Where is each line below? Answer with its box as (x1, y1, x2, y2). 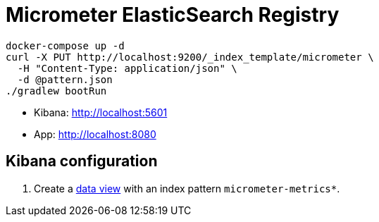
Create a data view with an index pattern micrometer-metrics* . (34, 182, 340, 195)
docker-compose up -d (6, 39, 125, 51)
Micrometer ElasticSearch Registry (6, 3, 340, 27)
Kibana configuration (6, 152, 158, 171)
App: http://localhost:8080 (34, 128, 156, 140)
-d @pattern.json (17, 73, 113, 85)
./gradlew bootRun (6, 85, 107, 97)
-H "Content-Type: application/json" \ (17, 62, 237, 74)
